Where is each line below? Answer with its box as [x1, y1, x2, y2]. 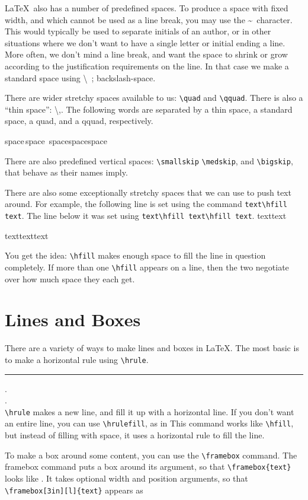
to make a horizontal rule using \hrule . [5, 353, 149, 365]
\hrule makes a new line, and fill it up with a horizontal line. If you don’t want [5, 405, 294, 418]
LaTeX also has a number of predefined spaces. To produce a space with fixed [5, 2, 288, 14]
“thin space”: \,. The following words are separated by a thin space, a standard [5, 103, 293, 115]
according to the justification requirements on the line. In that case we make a [5, 59, 289, 72]
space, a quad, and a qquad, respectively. [5, 114, 153, 127]
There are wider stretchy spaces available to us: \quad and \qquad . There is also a [5, 91, 303, 104]
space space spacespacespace [5, 135, 107, 147]
